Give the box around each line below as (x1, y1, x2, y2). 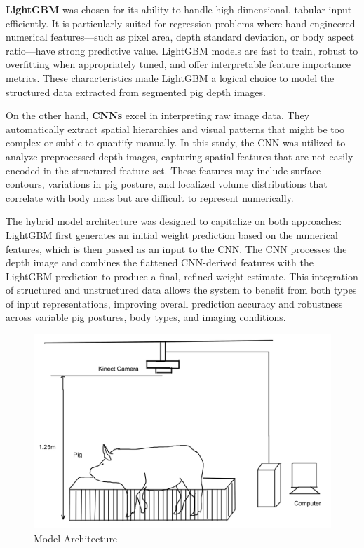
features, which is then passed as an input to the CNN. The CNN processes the (6, 241, 347, 256)
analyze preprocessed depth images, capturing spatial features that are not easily (6, 149, 353, 163)
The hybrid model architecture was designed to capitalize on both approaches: (6, 214, 342, 228)
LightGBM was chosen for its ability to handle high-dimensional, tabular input (6, 2, 352, 16)
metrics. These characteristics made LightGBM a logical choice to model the (6, 70, 335, 85)
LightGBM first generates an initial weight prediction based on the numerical (6, 227, 338, 242)
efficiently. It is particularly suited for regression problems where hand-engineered (6, 15, 356, 30)
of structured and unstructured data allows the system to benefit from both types (6, 282, 357, 297)
